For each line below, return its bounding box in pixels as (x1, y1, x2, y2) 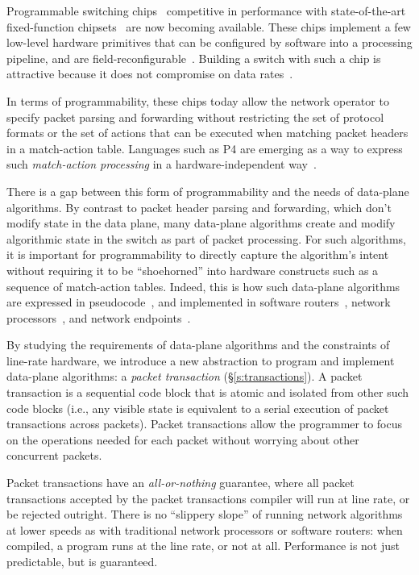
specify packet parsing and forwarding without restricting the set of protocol (6, 108, 384, 125)
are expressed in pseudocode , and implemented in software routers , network (6, 294, 391, 310)
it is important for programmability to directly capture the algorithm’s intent (6, 246, 389, 263)
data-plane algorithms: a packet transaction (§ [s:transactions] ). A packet (6, 368, 363, 385)
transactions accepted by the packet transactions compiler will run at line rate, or (6, 490, 410, 506)
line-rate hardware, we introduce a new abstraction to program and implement (6, 352, 395, 369)
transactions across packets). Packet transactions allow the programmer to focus (6, 415, 402, 432)
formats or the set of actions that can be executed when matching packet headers (6, 124, 409, 141)
